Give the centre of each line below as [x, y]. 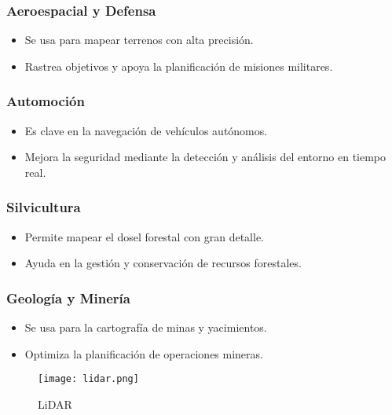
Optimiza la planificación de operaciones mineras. [144, 353]
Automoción [46, 101]
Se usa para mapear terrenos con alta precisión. [139, 40]
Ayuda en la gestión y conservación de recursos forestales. [163, 263]
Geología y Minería [68, 297]
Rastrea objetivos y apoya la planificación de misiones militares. [179, 66]
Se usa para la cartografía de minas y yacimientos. [146, 327]
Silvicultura [44, 207]
